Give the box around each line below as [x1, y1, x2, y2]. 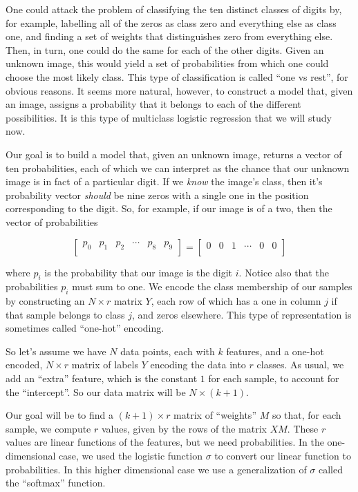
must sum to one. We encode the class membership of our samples [72, 279, 352, 294]
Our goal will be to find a [6, 408, 114, 422]
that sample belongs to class [6, 307, 125, 321]
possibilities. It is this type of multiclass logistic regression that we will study [6, 110, 332, 124]
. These [287, 421, 319, 435]
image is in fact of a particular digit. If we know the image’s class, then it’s [6, 174, 323, 189]
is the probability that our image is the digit [44, 265, 233, 279]
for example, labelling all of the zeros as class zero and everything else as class [6, 15, 337, 30]
